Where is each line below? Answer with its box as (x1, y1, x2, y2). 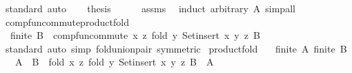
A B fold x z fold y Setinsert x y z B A (14, 55, 214, 69)
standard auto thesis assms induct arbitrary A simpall (5, 1, 295, 15)
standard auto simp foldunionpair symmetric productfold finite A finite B (5, 41, 347, 55)
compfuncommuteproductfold (5, 14, 129, 29)
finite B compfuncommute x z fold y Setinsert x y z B (10, 28, 260, 42)
